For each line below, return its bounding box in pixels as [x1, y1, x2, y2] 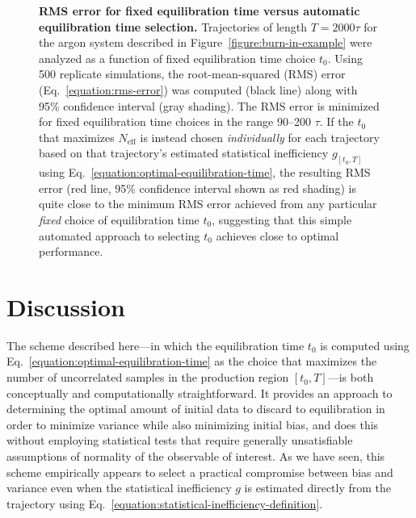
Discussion [6, 290, 125, 323]
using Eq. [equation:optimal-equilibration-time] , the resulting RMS [39, 164, 371, 181]
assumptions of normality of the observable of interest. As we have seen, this [6, 448, 385, 465]
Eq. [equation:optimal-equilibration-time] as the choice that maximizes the [6, 353, 377, 370]
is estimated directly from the [244, 479, 392, 496]
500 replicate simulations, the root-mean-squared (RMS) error [39, 65, 346, 82]
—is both [327, 369, 374, 386]
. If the [319, 113, 354, 130]
